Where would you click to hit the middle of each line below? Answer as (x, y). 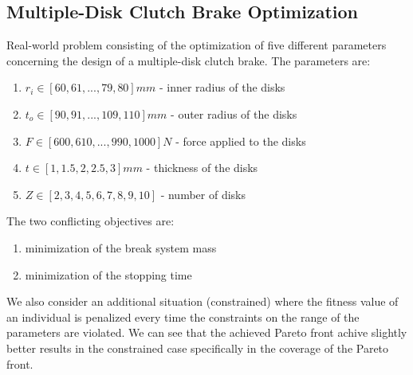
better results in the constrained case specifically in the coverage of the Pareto (198, 348)
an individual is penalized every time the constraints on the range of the (183, 316)
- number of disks (203, 194)
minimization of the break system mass (121, 247)
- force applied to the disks (241, 141)
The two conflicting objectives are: (90, 221)
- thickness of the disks (202, 168)
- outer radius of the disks (234, 113)
